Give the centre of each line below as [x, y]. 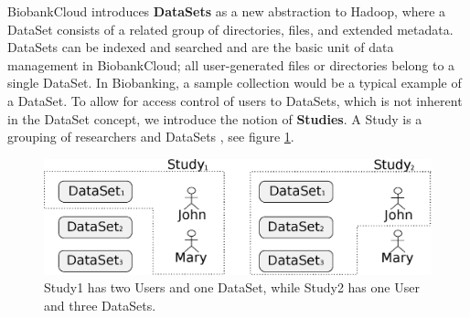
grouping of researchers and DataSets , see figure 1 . [151, 137]
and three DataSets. [100, 306]
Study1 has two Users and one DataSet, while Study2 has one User [232, 287]
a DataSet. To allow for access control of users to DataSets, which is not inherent [235, 100]
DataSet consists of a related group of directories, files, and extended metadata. [230, 29]
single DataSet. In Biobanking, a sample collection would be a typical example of [235, 83]
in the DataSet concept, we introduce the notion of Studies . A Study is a [215, 118]
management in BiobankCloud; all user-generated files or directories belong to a [231, 64]
